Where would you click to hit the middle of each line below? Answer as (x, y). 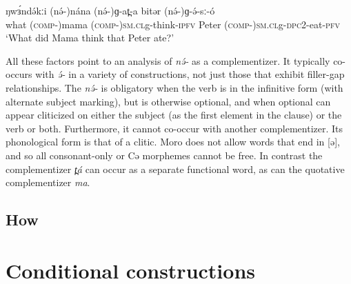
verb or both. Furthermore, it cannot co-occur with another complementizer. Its (174, 128)
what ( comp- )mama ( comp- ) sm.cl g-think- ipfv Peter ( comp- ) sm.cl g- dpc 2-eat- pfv (173, 24)
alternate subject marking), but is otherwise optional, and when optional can (168, 101)
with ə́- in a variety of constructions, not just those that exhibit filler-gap (190, 74)
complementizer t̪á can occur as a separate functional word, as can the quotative (175, 169)
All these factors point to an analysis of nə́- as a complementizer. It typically (168, 60)
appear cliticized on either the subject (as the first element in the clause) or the (174, 115)
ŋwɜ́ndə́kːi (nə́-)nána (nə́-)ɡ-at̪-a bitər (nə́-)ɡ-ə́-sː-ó (110, 10)
